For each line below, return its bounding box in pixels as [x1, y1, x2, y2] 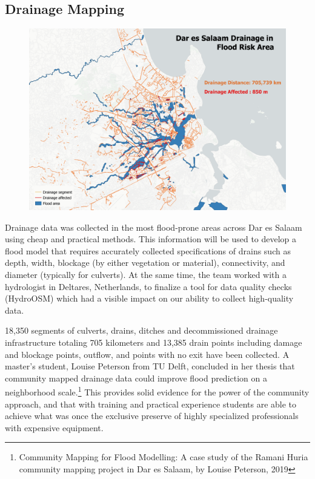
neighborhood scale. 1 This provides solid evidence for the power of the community [5, 384, 310, 398]
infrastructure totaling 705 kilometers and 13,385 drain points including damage [5, 335, 302, 348]
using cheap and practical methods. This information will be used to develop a [5, 233, 297, 245]
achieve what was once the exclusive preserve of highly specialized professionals [5, 409, 299, 422]
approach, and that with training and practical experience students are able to [5, 397, 297, 410]
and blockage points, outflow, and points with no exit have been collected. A [5, 348, 290, 360]
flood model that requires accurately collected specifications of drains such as [5, 244, 291, 257]
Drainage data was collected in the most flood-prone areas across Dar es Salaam [5, 220, 302, 233]
